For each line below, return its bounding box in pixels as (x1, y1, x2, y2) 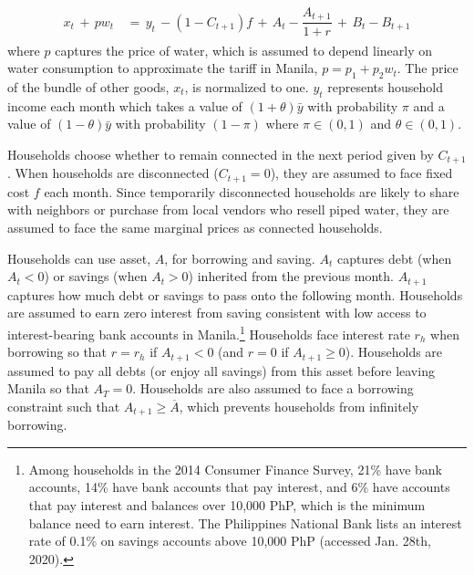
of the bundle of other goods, (7, 77, 170, 96)
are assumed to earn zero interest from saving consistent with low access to (7, 303, 427, 322)
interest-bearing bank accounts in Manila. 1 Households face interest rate (7, 321, 410, 343)
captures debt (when (336, 248, 452, 267)
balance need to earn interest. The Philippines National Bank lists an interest (28, 513, 462, 532)
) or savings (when (44, 267, 148, 286)
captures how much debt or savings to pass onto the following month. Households (7, 285, 463, 304)
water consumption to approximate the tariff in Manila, (7, 58, 318, 78)
